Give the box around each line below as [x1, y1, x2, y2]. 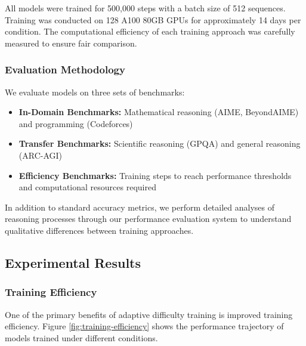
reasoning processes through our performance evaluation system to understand [5, 212, 292, 225]
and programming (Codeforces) [18, 117, 133, 129]
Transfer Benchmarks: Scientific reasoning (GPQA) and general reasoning [18, 137, 301, 150]
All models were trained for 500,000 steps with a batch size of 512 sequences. [5, 2, 286, 14]
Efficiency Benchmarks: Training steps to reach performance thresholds [18, 169, 292, 181]
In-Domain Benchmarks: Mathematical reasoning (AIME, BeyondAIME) [18, 106, 299, 118]
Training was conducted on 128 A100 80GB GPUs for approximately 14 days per [5, 13, 301, 26]
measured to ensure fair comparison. [5, 36, 137, 49]
